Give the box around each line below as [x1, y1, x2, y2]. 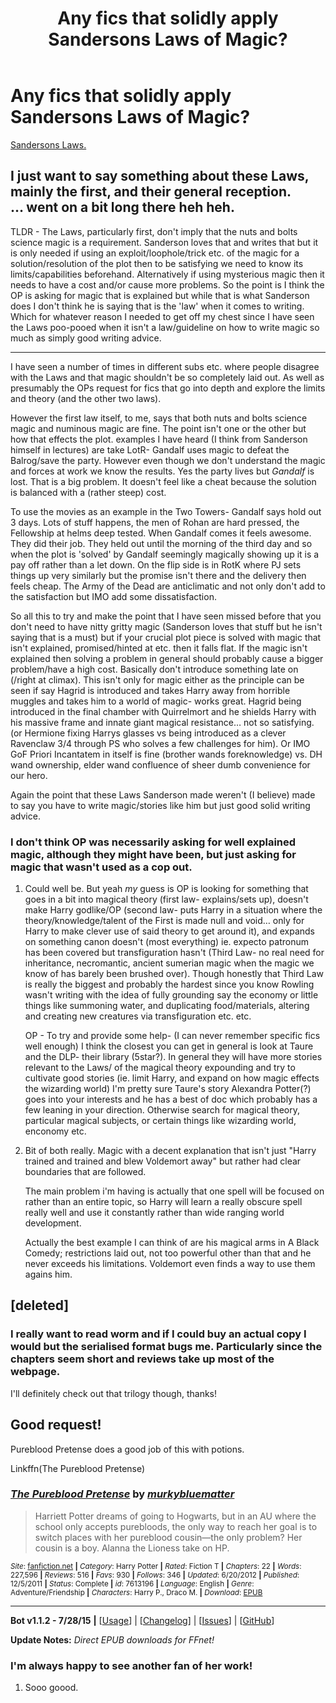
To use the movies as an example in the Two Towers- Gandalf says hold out [10, 505, 322, 517]
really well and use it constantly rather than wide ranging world [24, 1207, 285, 1219]
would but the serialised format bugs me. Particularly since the [10, 1340, 323, 1354]
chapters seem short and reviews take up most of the [10, 1352, 275, 1366]
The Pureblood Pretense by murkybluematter [10, 1487, 235, 1501]
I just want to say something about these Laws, [10, 168, 310, 185]
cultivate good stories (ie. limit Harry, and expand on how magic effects [24, 1072, 320, 1084]
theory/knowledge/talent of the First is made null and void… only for [24, 915, 305, 927]
